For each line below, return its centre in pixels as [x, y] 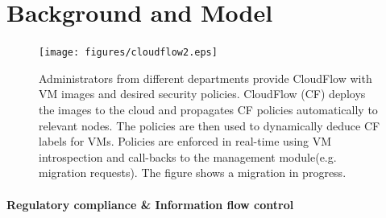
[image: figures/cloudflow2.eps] [128, 53]
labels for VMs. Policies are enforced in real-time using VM [185, 141]
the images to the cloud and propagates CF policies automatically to [208, 109]
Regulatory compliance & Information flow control [150, 204]
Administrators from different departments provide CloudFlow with [205, 78]
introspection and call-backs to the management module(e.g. [188, 156]
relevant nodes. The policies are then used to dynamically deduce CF [210, 125]
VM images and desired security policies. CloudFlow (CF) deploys [202, 94]
